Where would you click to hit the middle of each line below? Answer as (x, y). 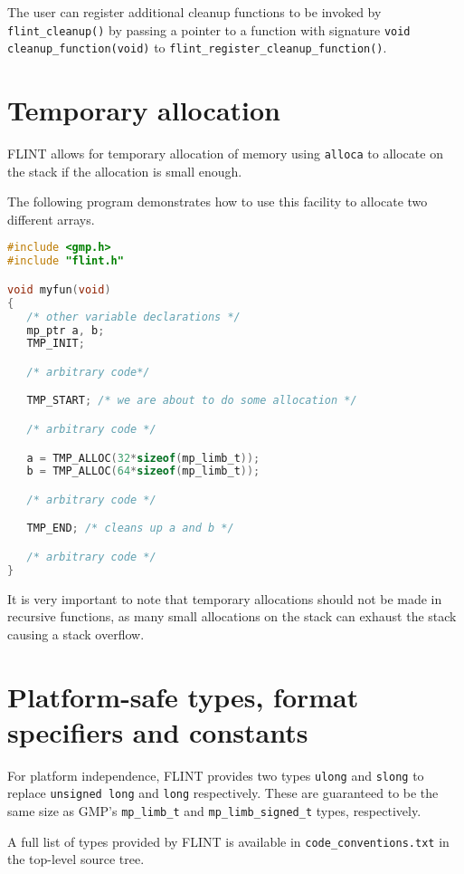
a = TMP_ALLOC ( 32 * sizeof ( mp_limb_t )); (143, 458)
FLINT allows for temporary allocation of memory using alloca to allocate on (225, 154)
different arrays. (51, 219)
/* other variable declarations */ (133, 317)
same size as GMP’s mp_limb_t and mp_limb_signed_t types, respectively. (214, 811)
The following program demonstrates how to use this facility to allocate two (218, 202)
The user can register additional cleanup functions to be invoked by (194, 12)
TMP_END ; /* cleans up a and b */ (130, 528)
